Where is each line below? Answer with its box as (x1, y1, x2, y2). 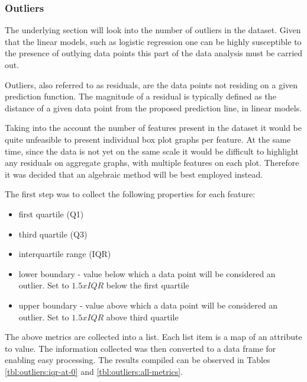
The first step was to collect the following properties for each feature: (5, 188, 256, 200)
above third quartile (106, 310, 179, 323)
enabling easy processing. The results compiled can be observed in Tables (5, 354, 270, 366)
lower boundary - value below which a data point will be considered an (18, 267, 276, 280)
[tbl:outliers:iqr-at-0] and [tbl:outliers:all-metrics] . (5, 365, 183, 377)
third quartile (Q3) (18, 227, 88, 240)
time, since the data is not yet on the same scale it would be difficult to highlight (5, 145, 299, 157)
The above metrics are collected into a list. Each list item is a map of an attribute (5, 330, 302, 343)
